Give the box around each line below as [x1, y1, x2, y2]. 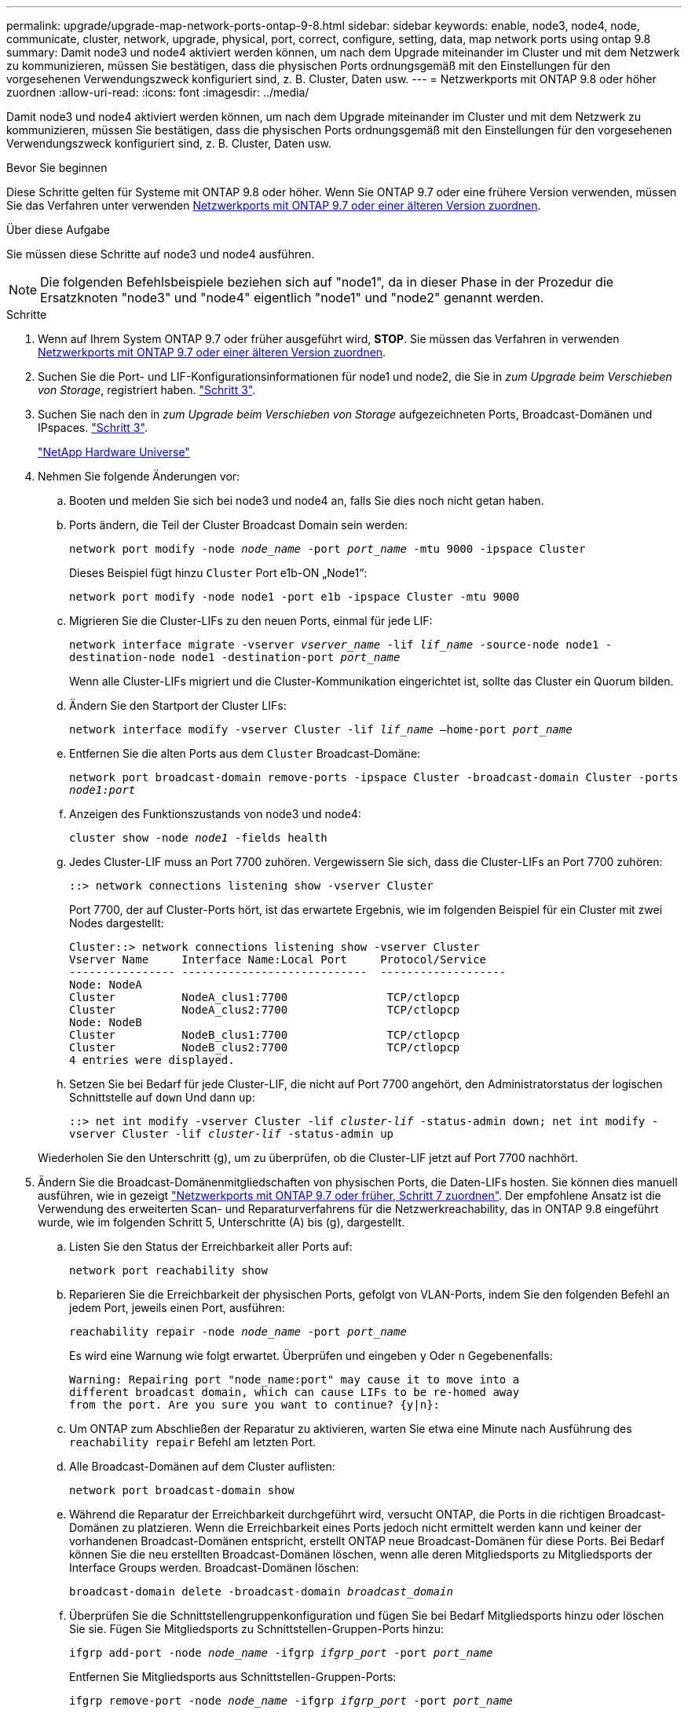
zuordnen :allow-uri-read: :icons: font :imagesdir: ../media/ [6, 86, 309, 99]
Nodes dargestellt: [69, 916, 164, 930]
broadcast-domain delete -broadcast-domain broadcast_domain [69, 1585, 453, 1598]
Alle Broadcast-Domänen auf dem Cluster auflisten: [69, 1460, 335, 1473]
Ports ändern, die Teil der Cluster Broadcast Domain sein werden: [69, 518, 408, 532]
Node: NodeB [69, 1016, 142, 1029]
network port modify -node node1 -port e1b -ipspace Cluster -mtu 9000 [69, 590, 520, 603]
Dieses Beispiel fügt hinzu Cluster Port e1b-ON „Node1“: [69, 566, 368, 579]
